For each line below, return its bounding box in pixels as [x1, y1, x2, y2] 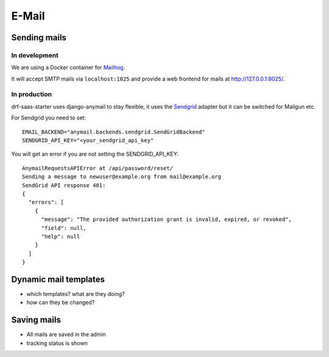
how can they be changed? [26, 299, 95, 306]
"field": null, [41, 225, 87, 231]
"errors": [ [28, 199, 64, 206]
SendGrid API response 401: [22, 182, 106, 189]
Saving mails [11, 315, 61, 325]
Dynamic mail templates [11, 274, 105, 284]
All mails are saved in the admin [26, 331, 106, 338]
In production [11, 90, 52, 99]
